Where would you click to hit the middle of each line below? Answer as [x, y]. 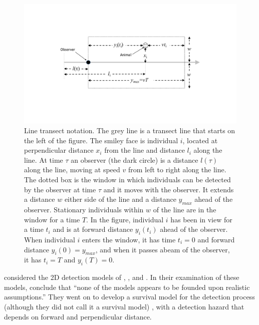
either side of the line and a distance [120, 199]
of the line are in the [185, 210]
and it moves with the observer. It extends [169, 189]
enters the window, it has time [129, 240]
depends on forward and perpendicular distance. [78, 316]
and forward [216, 240]
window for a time [52, 219]
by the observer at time [60, 189]
